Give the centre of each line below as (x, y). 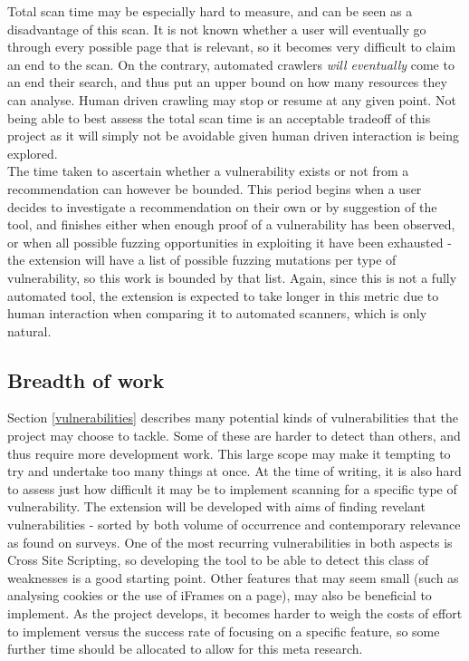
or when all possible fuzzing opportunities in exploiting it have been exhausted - (230, 242)
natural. (29, 330)
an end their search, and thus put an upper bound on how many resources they (227, 82)
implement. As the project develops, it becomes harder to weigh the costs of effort (235, 613)
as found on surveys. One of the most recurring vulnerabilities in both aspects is (230, 542)
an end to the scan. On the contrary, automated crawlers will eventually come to (231, 64)
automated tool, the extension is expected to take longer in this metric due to (223, 295)
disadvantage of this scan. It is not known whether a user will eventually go (217, 29)
